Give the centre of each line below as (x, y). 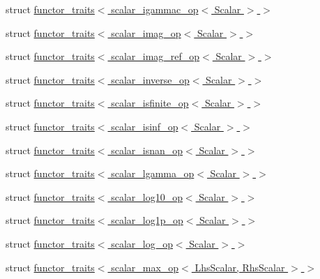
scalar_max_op (145, 267)
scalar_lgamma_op (153, 173)
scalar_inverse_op (150, 79)
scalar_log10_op (147, 196)
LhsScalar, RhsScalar (240, 267)
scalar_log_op (142, 243)
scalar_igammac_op (155, 9)
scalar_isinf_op (145, 126)
